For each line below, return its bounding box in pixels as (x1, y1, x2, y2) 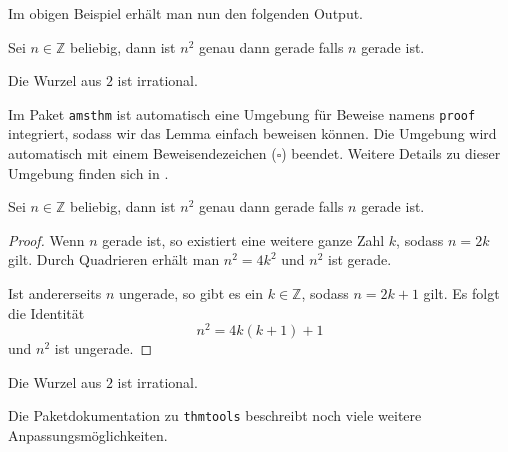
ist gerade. (328, 249, 392, 270)
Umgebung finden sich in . (8, 162, 169, 183)
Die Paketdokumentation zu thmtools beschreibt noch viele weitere (8, 405, 422, 426)
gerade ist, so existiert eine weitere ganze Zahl (102, 229, 385, 250)
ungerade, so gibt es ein (118, 283, 264, 303)
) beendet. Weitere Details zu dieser (281, 143, 501, 164)
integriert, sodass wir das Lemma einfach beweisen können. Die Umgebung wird (8, 123, 497, 144)
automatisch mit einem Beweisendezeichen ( (8, 143, 277, 164)
